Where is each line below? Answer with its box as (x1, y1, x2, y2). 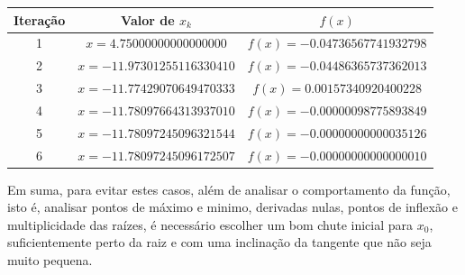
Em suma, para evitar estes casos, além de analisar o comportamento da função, (7, 179, 451, 198)
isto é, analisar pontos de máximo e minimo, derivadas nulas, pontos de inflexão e (7, 197, 458, 216)
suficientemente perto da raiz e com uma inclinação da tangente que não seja (7, 233, 432, 252)
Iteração (14, 10, 66, 29)
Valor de (121, 10, 175, 29)
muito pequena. (7, 251, 93, 270)
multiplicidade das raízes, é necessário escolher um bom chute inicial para (7, 215, 414, 234)
